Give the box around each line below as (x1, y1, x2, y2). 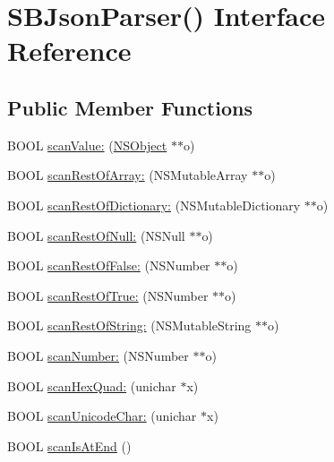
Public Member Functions (7, 93, 253, 121)
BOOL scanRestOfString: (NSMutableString (7, 316, 252, 335)
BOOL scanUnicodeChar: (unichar (7, 406, 197, 425)
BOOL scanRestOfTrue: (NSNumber (7, 286, 209, 304)
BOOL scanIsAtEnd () (7, 436, 132, 455)
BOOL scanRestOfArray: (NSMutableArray (7, 166, 248, 184)
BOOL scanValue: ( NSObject (7, 135, 167, 154)
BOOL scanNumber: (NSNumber (7, 346, 189, 364)
